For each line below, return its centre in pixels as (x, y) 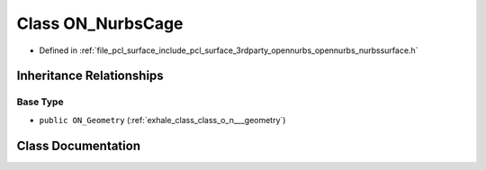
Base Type (40, 102)
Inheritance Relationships (90, 76)
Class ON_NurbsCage (100, 23)
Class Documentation (79, 145)
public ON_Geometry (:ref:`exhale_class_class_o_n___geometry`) (162, 120)
